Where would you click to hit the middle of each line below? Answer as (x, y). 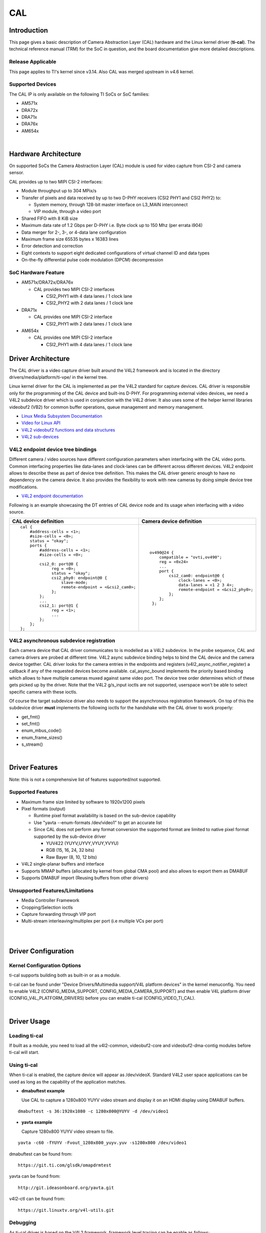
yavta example (37, 1123)
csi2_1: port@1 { (59, 606)
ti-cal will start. (24, 1052)
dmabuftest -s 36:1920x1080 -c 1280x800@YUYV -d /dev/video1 (93, 1111)
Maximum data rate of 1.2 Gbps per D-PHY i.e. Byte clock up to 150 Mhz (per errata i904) (112, 225)
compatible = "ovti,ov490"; (191, 557)
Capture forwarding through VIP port (59, 914)
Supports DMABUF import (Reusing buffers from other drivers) (85, 877)
